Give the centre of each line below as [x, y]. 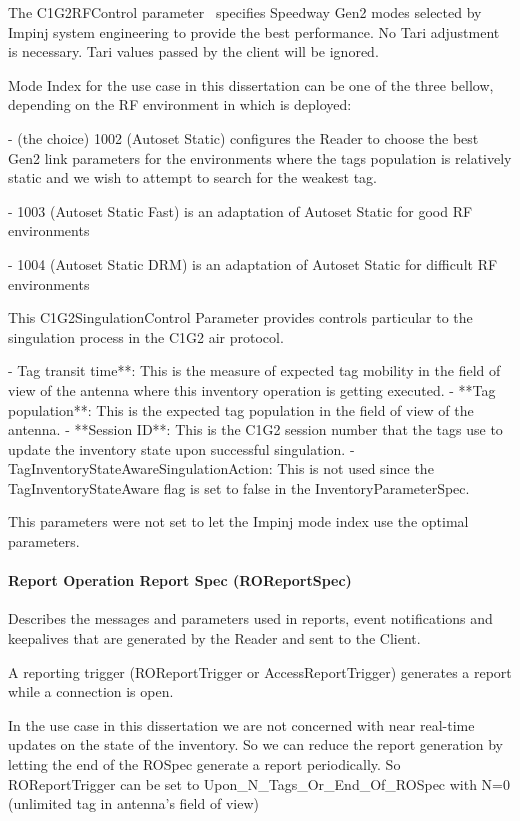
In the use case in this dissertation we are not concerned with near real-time [241, 724]
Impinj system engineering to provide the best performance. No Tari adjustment [254, 31]
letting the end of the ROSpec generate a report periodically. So [204, 764]
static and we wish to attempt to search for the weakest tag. [192, 177]
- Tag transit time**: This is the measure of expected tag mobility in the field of [254, 370]
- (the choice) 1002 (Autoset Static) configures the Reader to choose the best [243, 137]
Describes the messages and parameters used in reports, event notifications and [250, 618]
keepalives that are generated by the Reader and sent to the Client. [214, 638]
